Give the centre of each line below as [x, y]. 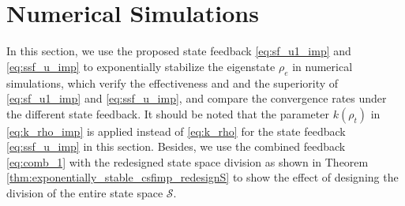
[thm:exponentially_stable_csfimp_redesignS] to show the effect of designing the [202, 177]
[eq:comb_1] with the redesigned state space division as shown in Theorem [187, 161]
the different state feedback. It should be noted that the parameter [168, 113]
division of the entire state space [85, 193]
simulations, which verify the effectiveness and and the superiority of [172, 82]
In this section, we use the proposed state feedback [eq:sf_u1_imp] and [179, 51]
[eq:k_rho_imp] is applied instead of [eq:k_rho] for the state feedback [176, 131]
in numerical [322, 66]
